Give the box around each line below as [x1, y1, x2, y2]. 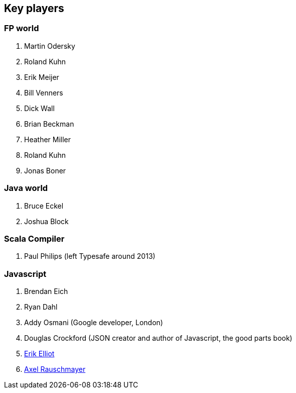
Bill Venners [24, 88, 63, 97]
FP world [4, 23, 39, 34]
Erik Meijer [24, 72, 59, 81]
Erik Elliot [24, 349, 55, 358]
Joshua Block [24, 217, 69, 226]
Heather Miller [24, 135, 71, 144]
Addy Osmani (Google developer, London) [24, 318, 163, 327]
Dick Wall [24, 104, 55, 113]
